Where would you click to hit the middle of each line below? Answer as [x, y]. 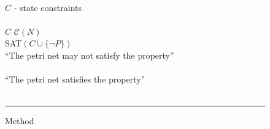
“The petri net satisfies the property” [75, 79]
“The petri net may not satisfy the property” [90, 55]
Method [20, 121]
